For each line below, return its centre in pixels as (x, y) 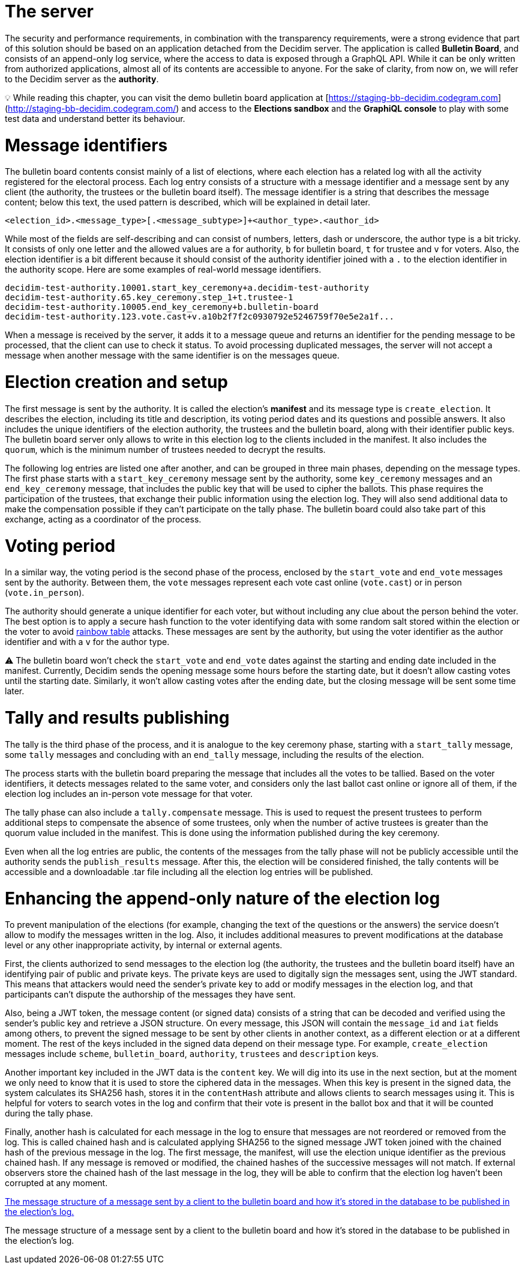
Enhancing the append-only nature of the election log (223, 898)
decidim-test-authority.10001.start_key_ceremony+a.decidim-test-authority (187, 288)
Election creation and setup (116, 382)
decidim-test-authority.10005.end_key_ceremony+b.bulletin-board (162, 307)
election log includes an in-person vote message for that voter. (129, 793)
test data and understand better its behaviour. (95, 118)
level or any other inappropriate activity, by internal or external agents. (144, 945)
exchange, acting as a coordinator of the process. (103, 519)
